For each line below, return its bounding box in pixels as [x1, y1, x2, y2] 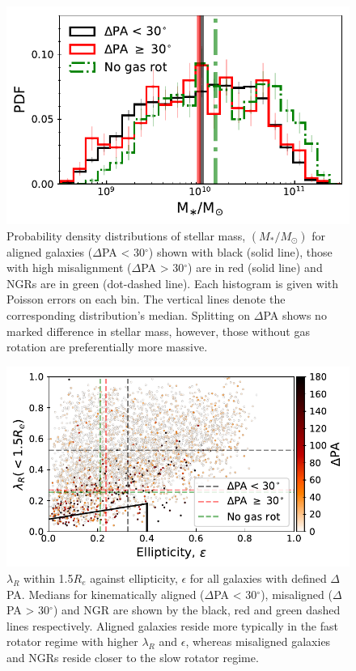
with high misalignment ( [6, 259, 132, 276]
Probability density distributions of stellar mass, [6, 227, 246, 244]
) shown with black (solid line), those [148, 243, 333, 260]
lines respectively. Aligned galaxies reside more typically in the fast [6, 617, 338, 634]
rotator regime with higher [6, 633, 138, 650]
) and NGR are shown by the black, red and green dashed [53, 601, 341, 618]
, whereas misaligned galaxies [185, 633, 331, 650]
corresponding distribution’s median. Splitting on [6, 307, 251, 324]
